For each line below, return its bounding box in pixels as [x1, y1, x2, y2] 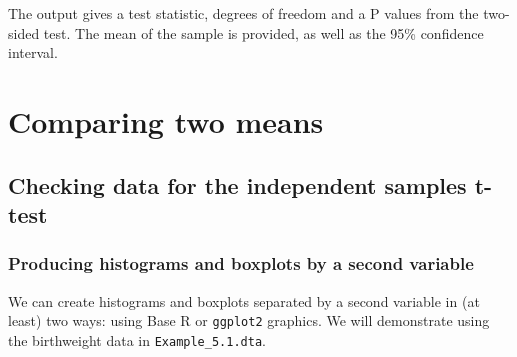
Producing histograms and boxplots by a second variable [8, 251, 474, 276]
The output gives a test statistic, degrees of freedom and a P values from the [8, 3, 479, 23]
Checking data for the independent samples [8, 169, 467, 200]
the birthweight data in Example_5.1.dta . [8, 329, 266, 350]
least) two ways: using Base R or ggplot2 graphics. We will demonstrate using [8, 310, 490, 331]
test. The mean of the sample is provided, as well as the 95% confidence [43, 22, 484, 43]
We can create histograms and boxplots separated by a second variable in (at [8, 290, 480, 311]
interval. [8, 42, 58, 63]
